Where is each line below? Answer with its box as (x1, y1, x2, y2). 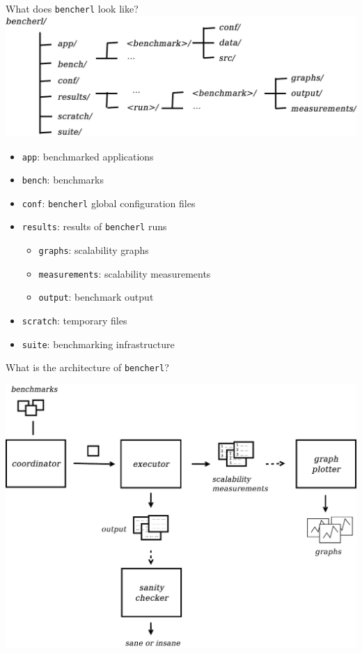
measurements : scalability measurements (38, 266, 211, 280)
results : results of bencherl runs (22, 219, 167, 234)
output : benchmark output (38, 290, 154, 304)
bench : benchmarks (22, 172, 104, 187)
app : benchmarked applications (22, 149, 154, 163)
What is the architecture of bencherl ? (6, 360, 169, 375)
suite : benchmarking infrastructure (22, 336, 175, 351)
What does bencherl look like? (6, 1, 139, 15)
